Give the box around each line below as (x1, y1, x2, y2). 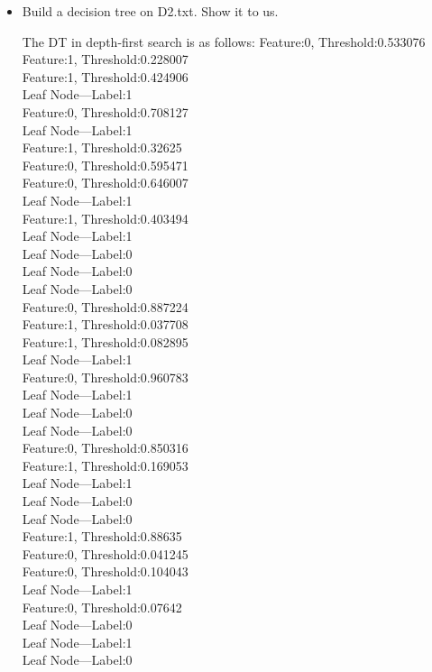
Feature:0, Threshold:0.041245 (22, 544, 188, 563)
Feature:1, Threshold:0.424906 (22, 67, 188, 86)
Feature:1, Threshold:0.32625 (22, 138, 182, 157)
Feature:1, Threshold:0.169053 (22, 456, 188, 474)
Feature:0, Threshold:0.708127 (22, 102, 188, 121)
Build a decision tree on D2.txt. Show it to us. (22, 2, 279, 20)
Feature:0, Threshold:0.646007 (22, 173, 188, 192)
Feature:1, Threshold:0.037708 (22, 315, 188, 334)
